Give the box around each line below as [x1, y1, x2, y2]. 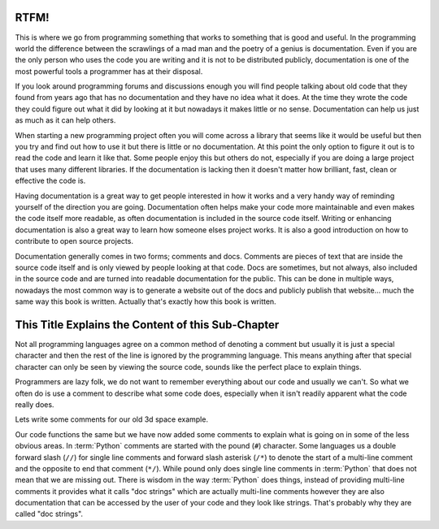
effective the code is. [15, 176, 86, 186]
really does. [15, 399, 54, 410]
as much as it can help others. [15, 115, 116, 125]
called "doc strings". [15, 509, 84, 519]
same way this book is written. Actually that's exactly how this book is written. [15, 297, 276, 306]
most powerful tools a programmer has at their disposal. [15, 66, 203, 76]
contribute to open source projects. [15, 236, 134, 246]
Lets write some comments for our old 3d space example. [15, 414, 209, 424]
